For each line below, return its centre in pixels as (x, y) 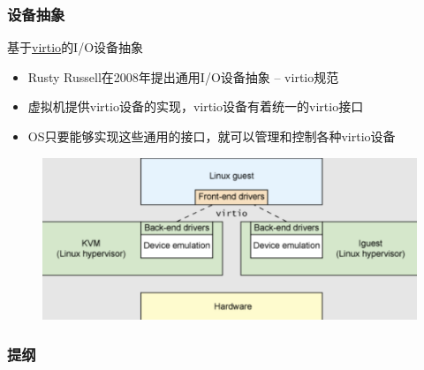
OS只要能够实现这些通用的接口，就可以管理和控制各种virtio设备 (212, 136)
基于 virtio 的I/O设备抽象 (76, 47)
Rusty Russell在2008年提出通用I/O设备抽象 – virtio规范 (183, 76)
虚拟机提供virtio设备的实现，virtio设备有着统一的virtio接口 (196, 106)
